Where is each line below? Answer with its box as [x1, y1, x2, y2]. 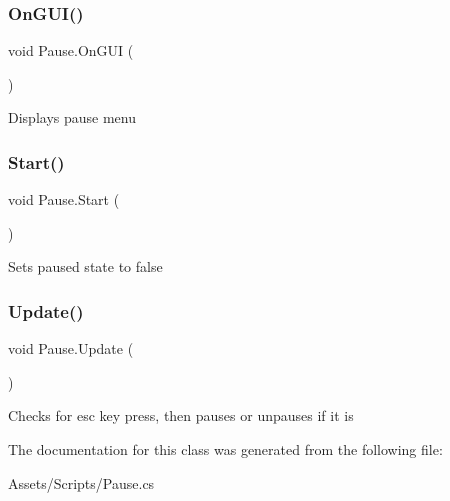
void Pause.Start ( [8, 189, 120, 210]
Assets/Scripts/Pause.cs [8, 472, 155, 493]
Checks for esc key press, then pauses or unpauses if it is [8, 405, 354, 426]
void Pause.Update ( [8, 338, 134, 359]
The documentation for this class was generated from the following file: [8, 439, 443, 459]
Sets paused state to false [8, 256, 163, 277]
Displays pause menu [8, 107, 136, 128]
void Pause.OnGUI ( [8, 40, 134, 61]
